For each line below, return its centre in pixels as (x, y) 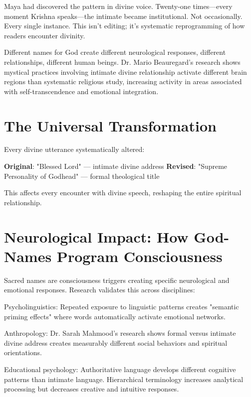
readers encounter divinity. (45, 35)
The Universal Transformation (110, 125)
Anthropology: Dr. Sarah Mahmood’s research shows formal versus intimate (120, 333)
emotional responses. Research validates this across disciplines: (100, 290)
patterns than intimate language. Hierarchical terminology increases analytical (124, 379)
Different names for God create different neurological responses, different (115, 52)
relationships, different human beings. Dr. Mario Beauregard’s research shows (122, 62)
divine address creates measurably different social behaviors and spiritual (116, 342)
